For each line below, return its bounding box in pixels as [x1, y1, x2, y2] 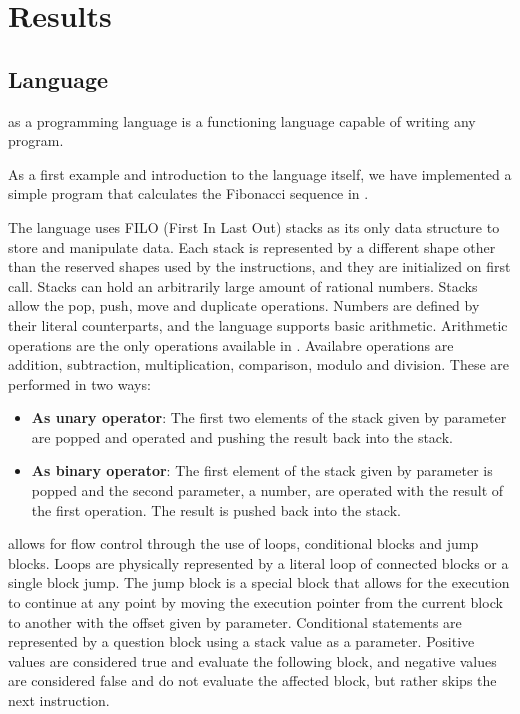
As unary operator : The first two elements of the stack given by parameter [31, 407, 507, 428]
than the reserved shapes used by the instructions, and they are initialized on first [8, 256, 511, 277]
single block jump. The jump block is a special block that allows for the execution [8, 572, 510, 593]
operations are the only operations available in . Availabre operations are [8, 334, 454, 355]
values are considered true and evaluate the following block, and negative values [8, 650, 497, 671]
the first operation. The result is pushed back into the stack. [31, 499, 401, 520]
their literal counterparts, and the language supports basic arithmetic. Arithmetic [8, 314, 508, 335]
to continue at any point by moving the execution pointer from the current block [8, 592, 503, 613]
